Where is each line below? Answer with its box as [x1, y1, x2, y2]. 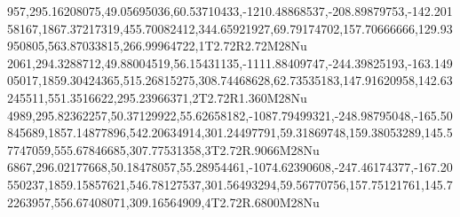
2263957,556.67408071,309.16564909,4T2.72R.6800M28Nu [7, 192, 320, 211]
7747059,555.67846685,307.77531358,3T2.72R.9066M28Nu [7, 140, 320, 159]
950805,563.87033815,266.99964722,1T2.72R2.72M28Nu [7, 36, 307, 55]
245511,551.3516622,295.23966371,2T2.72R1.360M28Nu [7, 88, 307, 106]
